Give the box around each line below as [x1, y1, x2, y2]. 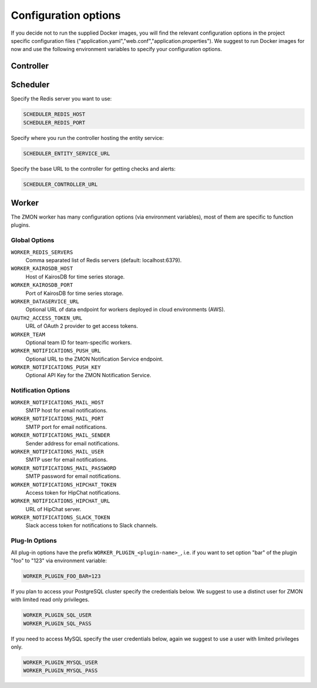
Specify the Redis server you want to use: [11, 95, 112, 102]
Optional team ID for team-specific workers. [25, 338, 132, 346]
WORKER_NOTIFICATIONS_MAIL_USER [11, 448, 104, 455]
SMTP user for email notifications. [25, 456, 108, 464]
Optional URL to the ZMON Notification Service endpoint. [25, 355, 164, 363]
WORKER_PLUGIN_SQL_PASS [23, 620, 92, 627]
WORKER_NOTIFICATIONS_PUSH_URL [11, 347, 101, 354]
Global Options [11, 236, 55, 244]
